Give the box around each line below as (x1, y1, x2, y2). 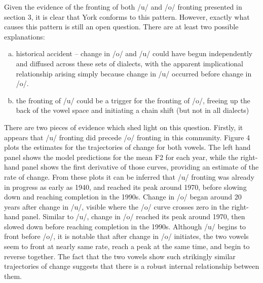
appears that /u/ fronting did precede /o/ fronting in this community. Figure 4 (4, 132, 250, 142)
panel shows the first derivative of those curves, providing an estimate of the (22, 161, 259, 172)
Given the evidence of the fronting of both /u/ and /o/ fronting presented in (4, 2, 242, 12)
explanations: (4, 31, 45, 42)
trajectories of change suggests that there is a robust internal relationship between (4, 261, 259, 271)
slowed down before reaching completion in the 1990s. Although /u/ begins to (4, 221, 246, 231)
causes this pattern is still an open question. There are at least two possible (4, 21, 239, 32)
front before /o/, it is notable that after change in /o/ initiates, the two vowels (4, 231, 249, 241)
